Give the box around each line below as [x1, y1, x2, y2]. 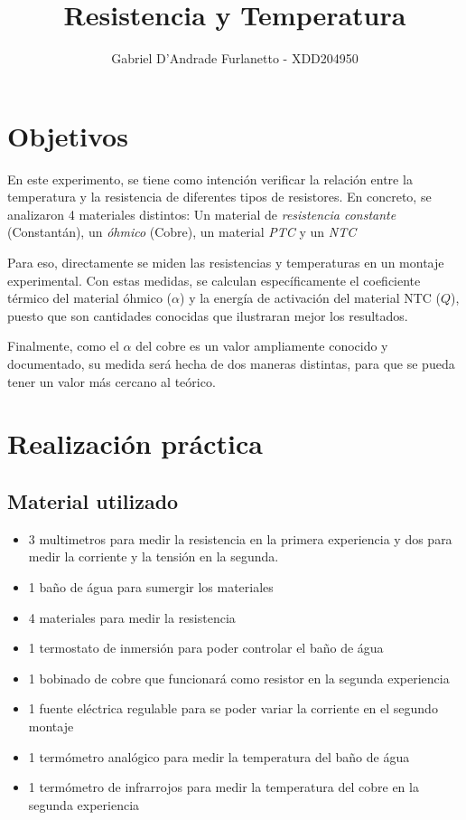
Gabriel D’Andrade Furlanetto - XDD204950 [111, 49, 359, 68]
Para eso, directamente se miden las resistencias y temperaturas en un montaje [7, 253, 444, 272]
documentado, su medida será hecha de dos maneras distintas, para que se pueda [7, 354, 455, 372]
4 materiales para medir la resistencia [28, 608, 236, 627]
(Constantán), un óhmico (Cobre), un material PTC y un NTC [7, 222, 357, 241]
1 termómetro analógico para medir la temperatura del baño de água [28, 747, 410, 766]
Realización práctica [7, 425, 263, 462]
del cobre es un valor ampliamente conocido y [135, 336, 388, 355]
